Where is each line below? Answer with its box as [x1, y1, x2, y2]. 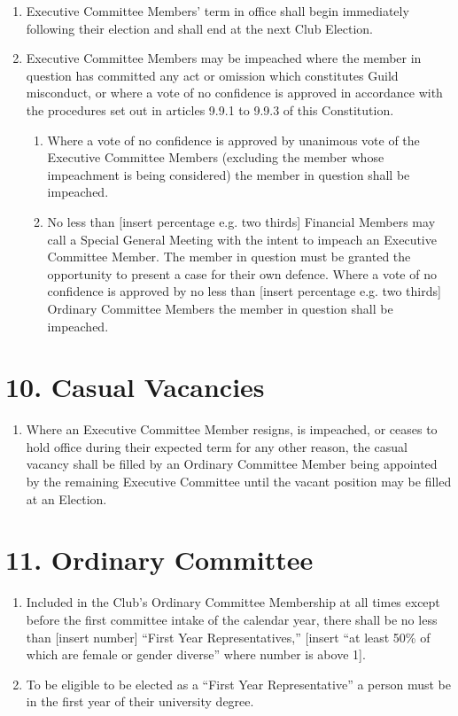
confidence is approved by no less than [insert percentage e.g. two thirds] [47, 282, 441, 300]
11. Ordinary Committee [5, 541, 314, 578]
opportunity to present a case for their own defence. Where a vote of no [47, 264, 437, 283]
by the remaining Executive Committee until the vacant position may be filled [26, 472, 452, 490]
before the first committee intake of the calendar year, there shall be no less [26, 610, 438, 628]
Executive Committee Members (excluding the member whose [47, 148, 384, 167]
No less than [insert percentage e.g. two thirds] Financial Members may [47, 212, 436, 230]
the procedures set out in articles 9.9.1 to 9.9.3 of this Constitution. [26, 100, 394, 119]
